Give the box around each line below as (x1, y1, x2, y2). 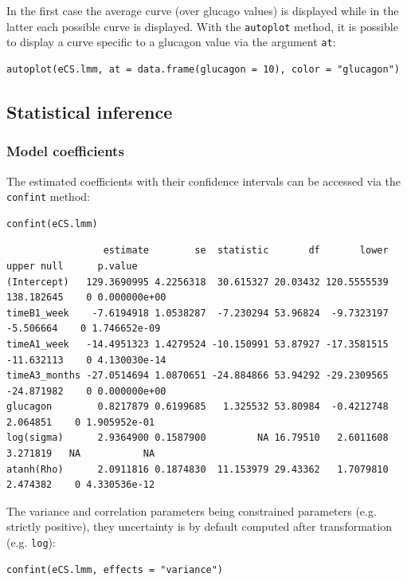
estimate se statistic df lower (103, 245, 389, 257)
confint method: (6, 188, 90, 205)
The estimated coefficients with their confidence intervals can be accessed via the (6, 172, 401, 189)
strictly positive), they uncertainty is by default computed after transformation (6, 518, 392, 535)
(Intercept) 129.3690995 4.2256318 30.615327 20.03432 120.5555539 (6, 276, 389, 288)
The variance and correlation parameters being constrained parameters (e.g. (6, 502, 377, 519)
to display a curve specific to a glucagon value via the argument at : (6, 33, 336, 50)
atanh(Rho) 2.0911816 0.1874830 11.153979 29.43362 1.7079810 (6, 463, 389, 475)
